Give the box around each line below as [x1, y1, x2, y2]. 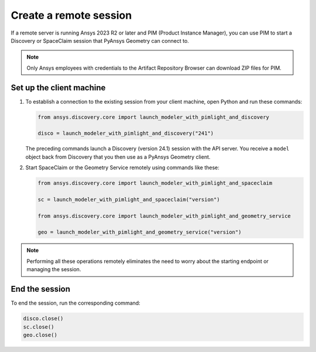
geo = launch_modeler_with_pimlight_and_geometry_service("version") [37, 229, 242, 235]
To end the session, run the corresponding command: [11, 299, 140, 307]
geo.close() [23, 332, 58, 338]
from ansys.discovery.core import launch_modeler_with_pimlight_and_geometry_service [37, 213, 291, 219]
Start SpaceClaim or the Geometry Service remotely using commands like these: [25, 164, 219, 171]
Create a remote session [11, 9, 132, 22]
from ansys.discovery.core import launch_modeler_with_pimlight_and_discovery [37, 114, 269, 120]
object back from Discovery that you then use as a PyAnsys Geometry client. [25, 153, 211, 160]
